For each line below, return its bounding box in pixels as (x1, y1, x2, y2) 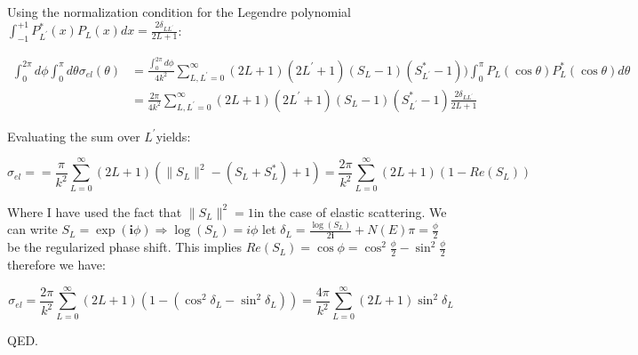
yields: (156, 126, 191, 145)
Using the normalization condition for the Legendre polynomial (7, 3, 351, 20)
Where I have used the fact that (7, 202, 182, 221)
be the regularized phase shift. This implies (7, 238, 243, 256)
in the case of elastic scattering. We (253, 202, 447, 221)
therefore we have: (7, 255, 106, 274)
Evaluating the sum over (7, 126, 140, 145)
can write (7, 220, 58, 238)
